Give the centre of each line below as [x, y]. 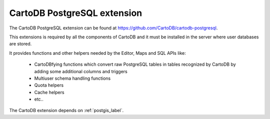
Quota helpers [49, 85]
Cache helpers [49, 92]
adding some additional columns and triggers [81, 71]
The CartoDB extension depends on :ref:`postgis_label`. [66, 111]
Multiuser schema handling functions [72, 78]
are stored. [20, 44]
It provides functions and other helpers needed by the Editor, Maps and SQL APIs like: [97, 53]
